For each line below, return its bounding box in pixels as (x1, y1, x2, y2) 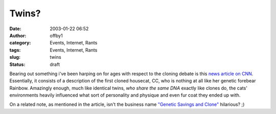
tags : (9, 47, 21, 53)
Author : (9, 32, 27, 38)
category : (9, 40, 31, 46)
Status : (9, 61, 26, 67)
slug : (9, 54, 20, 60)
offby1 (50, 32, 63, 38)
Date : (9, 26, 21, 32)
